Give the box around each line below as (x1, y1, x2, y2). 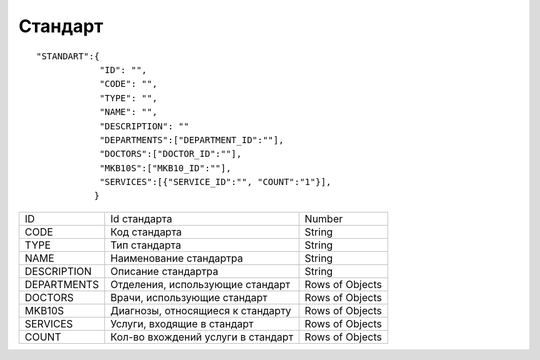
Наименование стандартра (110, 251, 244, 265)
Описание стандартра (110, 264, 219, 278)
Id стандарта (110, 211, 173, 225)
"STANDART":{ (36, 50, 100, 62)
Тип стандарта (110, 238, 182, 252)
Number (304, 211, 344, 225)
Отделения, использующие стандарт (110, 277, 291, 291)
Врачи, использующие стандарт (110, 290, 268, 304)
